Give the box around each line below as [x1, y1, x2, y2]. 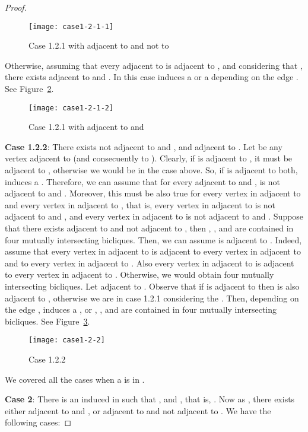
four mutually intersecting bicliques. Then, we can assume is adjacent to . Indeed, [5, 233, 302, 246]
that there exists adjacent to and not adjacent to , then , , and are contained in [5, 222, 294, 234]
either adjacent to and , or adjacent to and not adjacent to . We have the [5, 404, 271, 417]
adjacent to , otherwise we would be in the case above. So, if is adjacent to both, [5, 164, 298, 176]
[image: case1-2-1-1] [28, 22, 114, 31]
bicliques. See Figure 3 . [5, 315, 90, 327]
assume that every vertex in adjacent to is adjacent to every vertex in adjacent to [5, 245, 301, 258]
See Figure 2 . [5, 82, 54, 95]
